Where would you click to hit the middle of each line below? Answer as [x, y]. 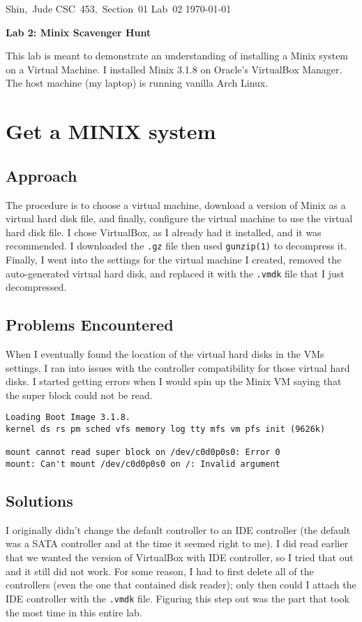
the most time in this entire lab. [74, 612]
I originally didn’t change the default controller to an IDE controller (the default [178, 529]
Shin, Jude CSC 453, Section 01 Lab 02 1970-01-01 [119, 8]
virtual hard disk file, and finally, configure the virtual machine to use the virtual [179, 218]
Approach [42, 175]
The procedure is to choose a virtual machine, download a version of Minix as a [176, 204]
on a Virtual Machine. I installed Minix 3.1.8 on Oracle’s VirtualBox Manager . [174, 69]
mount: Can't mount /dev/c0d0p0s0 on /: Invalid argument [143, 464]
